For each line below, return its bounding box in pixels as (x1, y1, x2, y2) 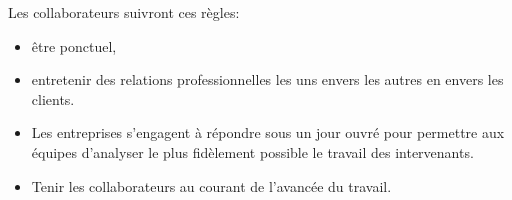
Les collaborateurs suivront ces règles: (8, 2, 240, 22)
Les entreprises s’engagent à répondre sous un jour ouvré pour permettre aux (31, 122, 505, 143)
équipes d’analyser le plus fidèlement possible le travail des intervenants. (31, 141, 474, 162)
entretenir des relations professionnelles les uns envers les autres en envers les (31, 69, 504, 90)
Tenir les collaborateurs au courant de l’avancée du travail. (31, 175, 392, 196)
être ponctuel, (31, 35, 117, 56)
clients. (31, 88, 75, 109)
